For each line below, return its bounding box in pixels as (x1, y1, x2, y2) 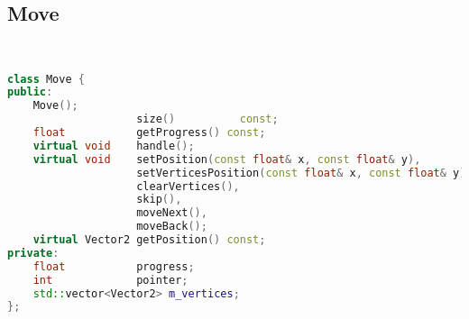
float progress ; (32, 260, 195, 273)
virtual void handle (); (32, 139, 195, 152)
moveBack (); (136, 220, 207, 233)
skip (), (136, 193, 182, 206)
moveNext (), (136, 206, 207, 220)
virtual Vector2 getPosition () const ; (32, 233, 266, 247)
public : (7, 86, 53, 99)
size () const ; (136, 113, 279, 126)
